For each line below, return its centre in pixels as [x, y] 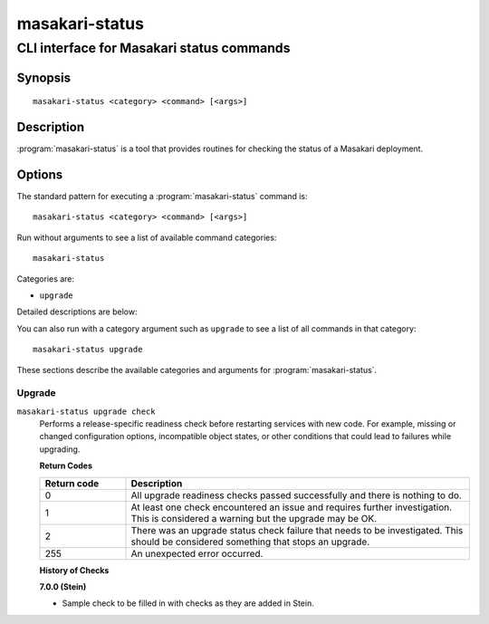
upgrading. [60, 449]
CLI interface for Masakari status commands [153, 48]
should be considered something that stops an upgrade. [250, 542]
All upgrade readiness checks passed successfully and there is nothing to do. [296, 495]
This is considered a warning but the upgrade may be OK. [254, 518]
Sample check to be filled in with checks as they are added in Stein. [188, 603]
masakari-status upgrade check [86, 411]
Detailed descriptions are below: [77, 312]
